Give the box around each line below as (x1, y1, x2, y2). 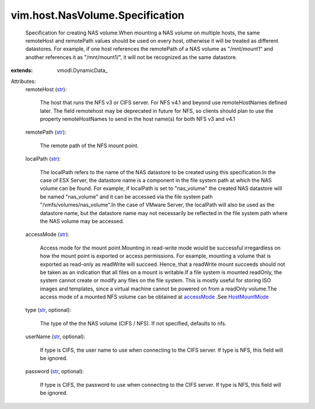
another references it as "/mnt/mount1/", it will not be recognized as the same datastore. (25, 53, 237, 61)
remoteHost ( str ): (25, 85, 67, 93)
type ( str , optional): (25, 307, 71, 314)
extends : (10, 67, 33, 74)
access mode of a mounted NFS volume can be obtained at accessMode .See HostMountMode (40, 293, 269, 300)
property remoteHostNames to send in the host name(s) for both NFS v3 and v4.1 (40, 116, 236, 123)
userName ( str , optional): (25, 333, 86, 340)
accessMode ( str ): (25, 231, 70, 238)
